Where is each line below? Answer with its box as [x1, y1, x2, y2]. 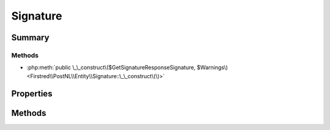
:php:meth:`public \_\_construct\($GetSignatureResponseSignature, [26, 64, 196, 71]
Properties [11, 88, 53, 99]
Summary [11, 32, 50, 43]
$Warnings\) [196, 64, 229, 71]
